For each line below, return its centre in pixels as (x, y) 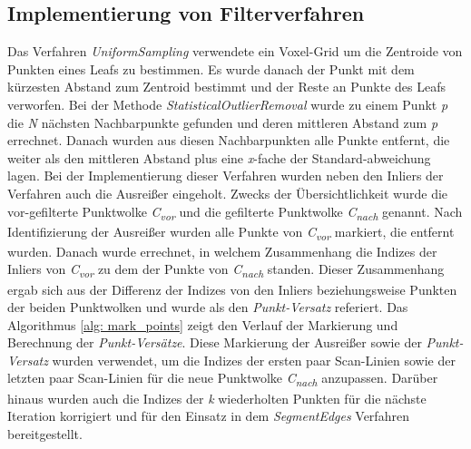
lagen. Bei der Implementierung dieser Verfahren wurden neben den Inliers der (226, 176)
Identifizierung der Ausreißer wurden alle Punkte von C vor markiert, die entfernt (231, 232)
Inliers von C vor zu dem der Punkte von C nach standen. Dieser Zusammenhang (226, 270)
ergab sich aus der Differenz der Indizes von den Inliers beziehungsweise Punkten (232, 289)
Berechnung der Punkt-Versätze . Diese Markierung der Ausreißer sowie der (215, 342)
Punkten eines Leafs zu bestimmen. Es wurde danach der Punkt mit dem (211, 68)
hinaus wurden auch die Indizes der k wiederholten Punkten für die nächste (217, 398)
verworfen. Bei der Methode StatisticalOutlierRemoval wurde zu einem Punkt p (228, 104)
